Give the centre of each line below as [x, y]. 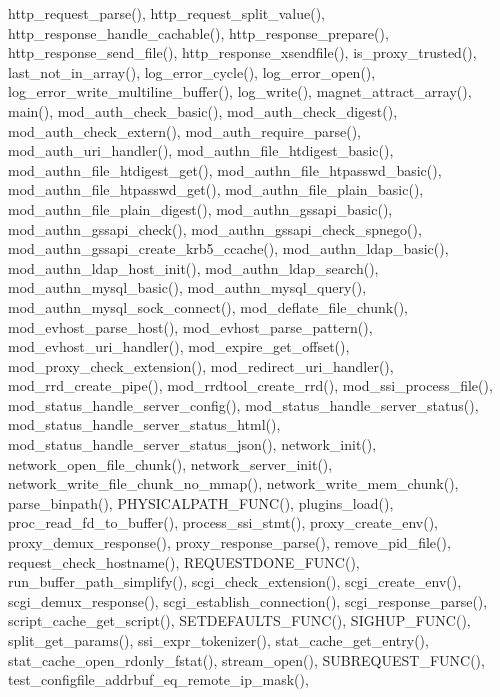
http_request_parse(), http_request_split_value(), [167, 13]
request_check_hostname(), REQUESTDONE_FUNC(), [184, 561]
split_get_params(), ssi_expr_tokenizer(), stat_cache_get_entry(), [218, 640]
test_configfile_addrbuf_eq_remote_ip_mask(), [158, 679]
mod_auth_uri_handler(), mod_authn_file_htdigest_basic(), [201, 150]
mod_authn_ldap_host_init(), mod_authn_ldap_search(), [193, 267]
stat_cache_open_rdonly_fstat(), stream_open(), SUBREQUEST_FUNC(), [246, 659]
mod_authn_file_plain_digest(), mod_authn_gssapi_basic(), [200, 208]
